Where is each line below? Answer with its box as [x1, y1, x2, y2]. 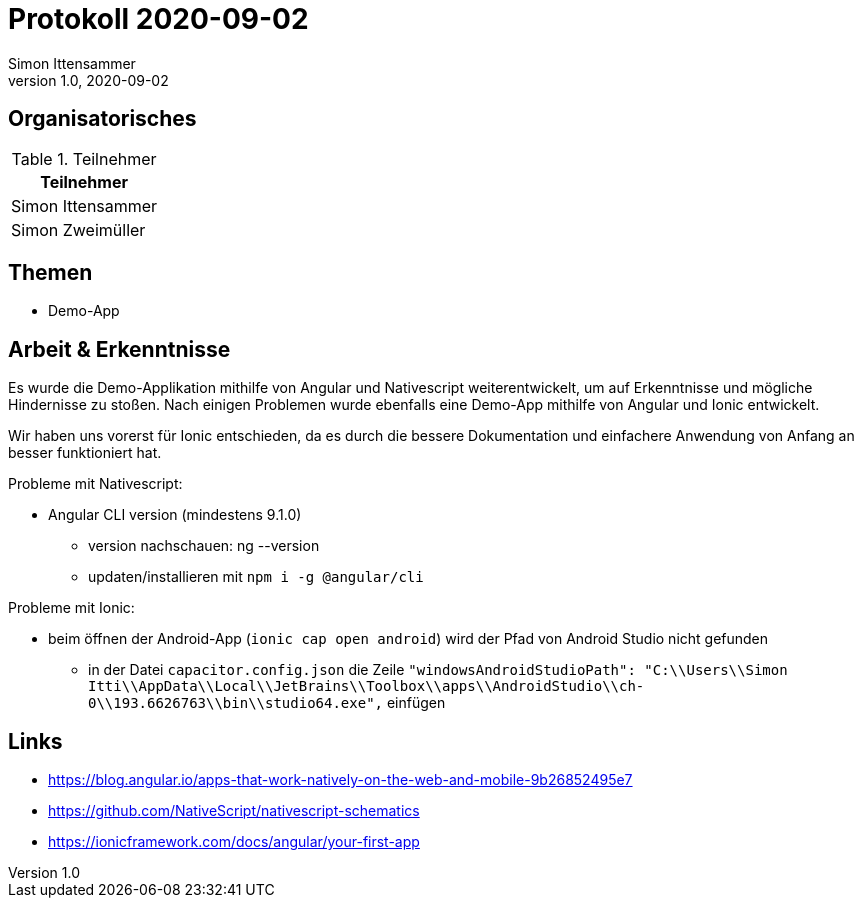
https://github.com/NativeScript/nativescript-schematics [48, 802, 420, 820]
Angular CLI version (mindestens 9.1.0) [48, 506, 302, 524]
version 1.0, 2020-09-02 [8, 71, 169, 89]
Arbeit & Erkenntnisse [8, 336, 231, 362]
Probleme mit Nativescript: [8, 475, 183, 493]
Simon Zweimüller [11, 219, 146, 240]
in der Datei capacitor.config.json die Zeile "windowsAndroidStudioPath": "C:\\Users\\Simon [88, 661, 788, 679]
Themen [8, 260, 93, 286]
